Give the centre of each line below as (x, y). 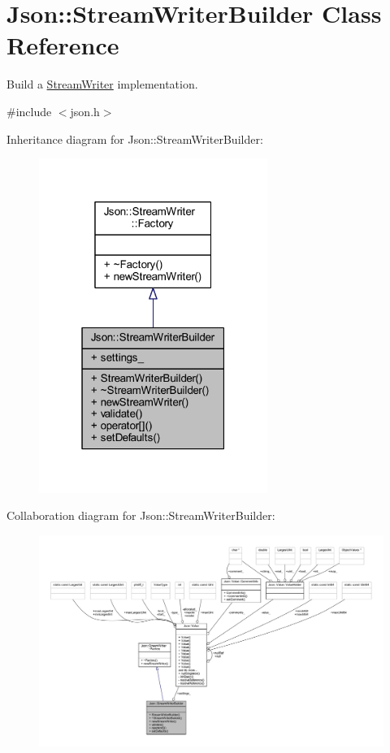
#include (29, 111)
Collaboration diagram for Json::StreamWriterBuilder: (141, 515)
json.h (85, 111)
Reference (63, 45)
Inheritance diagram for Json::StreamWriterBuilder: (135, 138)
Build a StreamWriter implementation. (102, 84)
